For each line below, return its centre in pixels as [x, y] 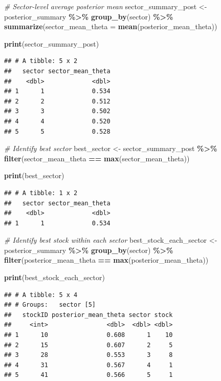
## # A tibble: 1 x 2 [41, 193]
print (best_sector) [34, 175]
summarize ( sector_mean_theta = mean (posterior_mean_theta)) [111, 26]
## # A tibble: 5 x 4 [41, 295]
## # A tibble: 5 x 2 [41, 61]
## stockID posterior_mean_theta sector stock [89, 315]
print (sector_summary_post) [52, 43]
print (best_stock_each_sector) [54, 277]
